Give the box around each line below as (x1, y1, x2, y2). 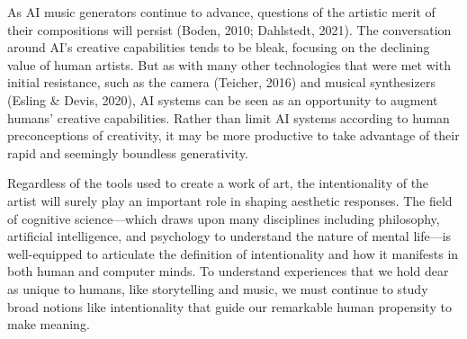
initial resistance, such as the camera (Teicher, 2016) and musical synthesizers (7, 73, 436, 92)
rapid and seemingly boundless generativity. (7, 143, 248, 162)
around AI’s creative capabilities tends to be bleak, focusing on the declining (7, 38, 430, 57)
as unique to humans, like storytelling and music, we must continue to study (7, 279, 428, 298)
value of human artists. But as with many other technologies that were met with (7, 55, 451, 74)
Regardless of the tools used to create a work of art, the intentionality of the (7, 174, 429, 192)
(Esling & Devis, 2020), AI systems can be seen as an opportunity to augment (7, 90, 438, 109)
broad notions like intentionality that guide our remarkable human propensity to (7, 297, 452, 316)
